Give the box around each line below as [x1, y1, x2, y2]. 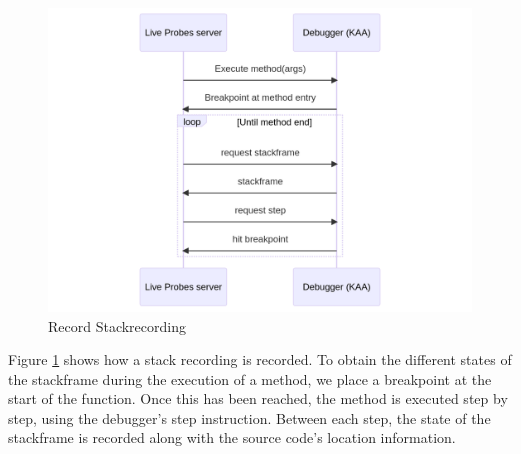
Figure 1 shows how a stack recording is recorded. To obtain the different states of [8, 349, 512, 370]
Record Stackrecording [48, 315, 186, 336]
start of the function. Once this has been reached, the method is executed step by [8, 388, 508, 409]
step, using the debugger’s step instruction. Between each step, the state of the [8, 407, 491, 428]
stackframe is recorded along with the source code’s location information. [8, 427, 456, 448]
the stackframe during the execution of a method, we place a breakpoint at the [8, 368, 492, 389]
